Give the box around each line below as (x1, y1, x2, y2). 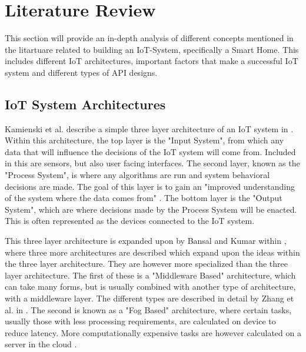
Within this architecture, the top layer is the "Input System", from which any (5, 134, 284, 146)
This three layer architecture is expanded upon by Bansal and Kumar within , (5, 234, 287, 247)
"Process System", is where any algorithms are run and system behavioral (5, 169, 270, 181)
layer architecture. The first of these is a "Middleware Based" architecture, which (5, 269, 296, 281)
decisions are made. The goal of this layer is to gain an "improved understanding (5, 180, 295, 192)
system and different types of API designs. (5, 66, 158, 78)
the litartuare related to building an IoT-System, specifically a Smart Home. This (5, 43, 299, 55)
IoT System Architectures (5, 95, 166, 113)
